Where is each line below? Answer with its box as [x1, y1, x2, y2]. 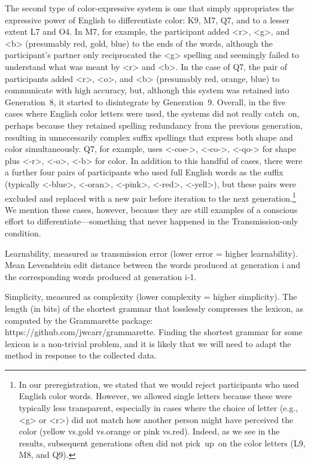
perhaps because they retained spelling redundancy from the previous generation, [5, 118, 303, 131]
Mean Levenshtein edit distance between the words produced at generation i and [5, 259, 301, 271]
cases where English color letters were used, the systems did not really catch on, [5, 107, 300, 120]
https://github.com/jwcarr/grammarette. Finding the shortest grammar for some [5, 326, 303, 338]
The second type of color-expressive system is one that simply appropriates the [5, 2, 294, 14]
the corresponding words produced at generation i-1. [5, 270, 197, 282]
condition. [5, 226, 41, 239]
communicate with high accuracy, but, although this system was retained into [5, 84, 289, 96]
